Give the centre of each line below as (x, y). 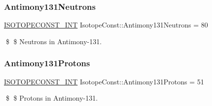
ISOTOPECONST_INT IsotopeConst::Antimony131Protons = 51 (104, 81)
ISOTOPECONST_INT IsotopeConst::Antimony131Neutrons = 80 (106, 25)
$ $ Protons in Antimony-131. (52, 98)
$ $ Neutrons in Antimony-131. (54, 41)
